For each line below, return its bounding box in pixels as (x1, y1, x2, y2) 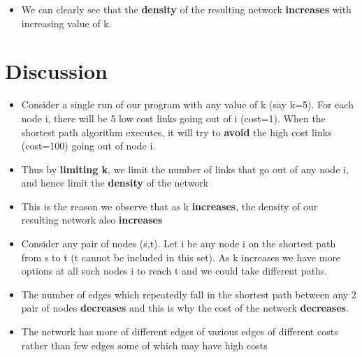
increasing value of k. (21, 15, 112, 30)
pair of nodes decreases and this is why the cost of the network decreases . (21, 300, 349, 315)
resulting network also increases (21, 212, 163, 227)
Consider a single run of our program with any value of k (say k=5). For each (21, 97, 354, 112)
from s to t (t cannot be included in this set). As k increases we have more (21, 249, 341, 264)
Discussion (5, 57, 108, 85)
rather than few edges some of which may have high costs (21, 337, 268, 352)
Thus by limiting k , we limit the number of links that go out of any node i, (21, 161, 349, 176)
